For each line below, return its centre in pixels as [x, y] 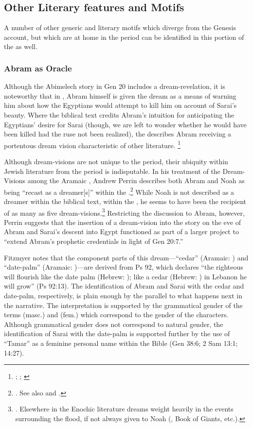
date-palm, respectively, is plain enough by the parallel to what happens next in [123, 296]
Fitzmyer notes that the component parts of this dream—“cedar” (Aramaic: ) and [126, 257]
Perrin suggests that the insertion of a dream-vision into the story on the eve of [122, 222]
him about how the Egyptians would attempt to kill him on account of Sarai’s [120, 105]
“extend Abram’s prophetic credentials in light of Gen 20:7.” [94, 241]
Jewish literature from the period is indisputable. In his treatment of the [112, 171]
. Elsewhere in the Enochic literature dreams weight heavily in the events [124, 409]
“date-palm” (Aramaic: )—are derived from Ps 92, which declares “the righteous [124, 267]
